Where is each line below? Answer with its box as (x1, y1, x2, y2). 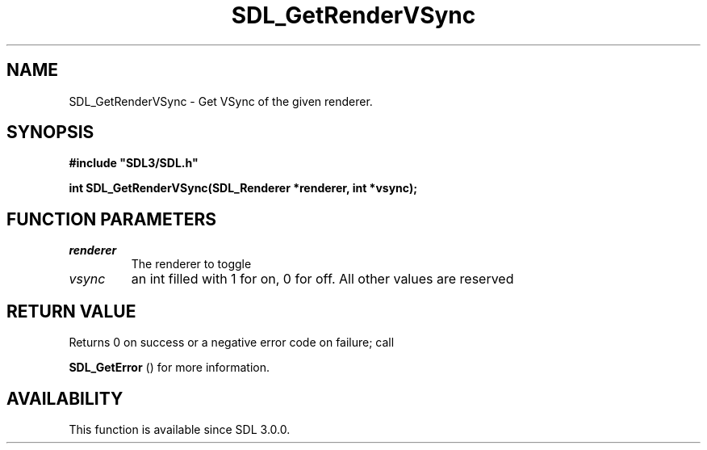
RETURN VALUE (6, 301, 136, 322)
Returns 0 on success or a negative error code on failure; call (69, 335, 395, 350)
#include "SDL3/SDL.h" (69, 156, 199, 170)
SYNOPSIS (6, 122, 94, 143)
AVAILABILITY (6, 388, 123, 409)
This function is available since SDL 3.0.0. (69, 422, 291, 436)
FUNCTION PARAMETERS (6, 208, 216, 229)
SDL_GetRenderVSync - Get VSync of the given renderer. (69, 94, 373, 108)
